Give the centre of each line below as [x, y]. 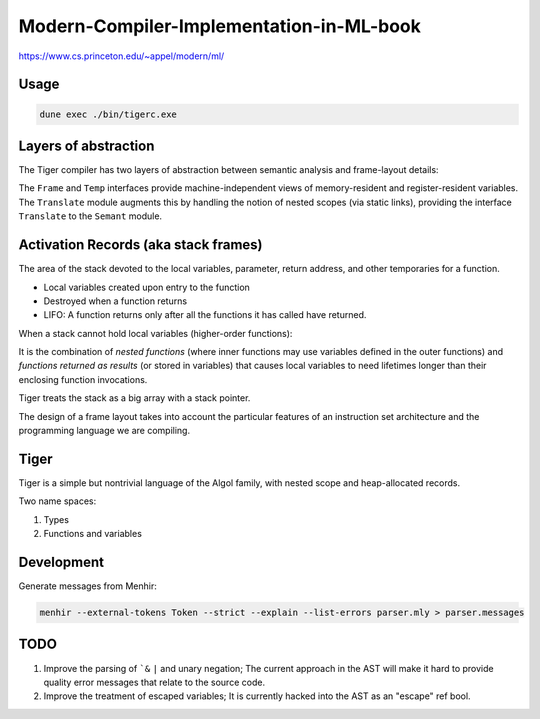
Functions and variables [92, 534]
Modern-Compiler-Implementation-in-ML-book [220, 26]
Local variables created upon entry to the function [146, 287]
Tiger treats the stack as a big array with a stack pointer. [134, 398]
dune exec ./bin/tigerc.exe [108, 114]
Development [61, 561]
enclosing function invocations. [83, 379]
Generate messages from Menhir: [87, 586]
